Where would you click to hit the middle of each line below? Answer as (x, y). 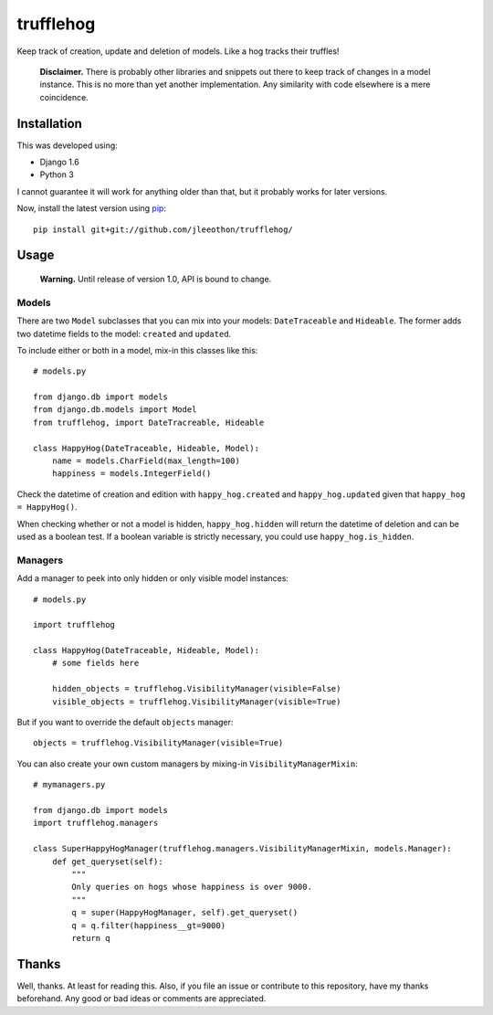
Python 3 (57, 174)
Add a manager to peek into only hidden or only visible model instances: (153, 578)
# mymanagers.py (69, 785)
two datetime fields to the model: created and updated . (124, 333)
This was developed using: (67, 145)
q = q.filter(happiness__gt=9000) (149, 925)
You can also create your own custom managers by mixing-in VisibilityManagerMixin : (187, 764)
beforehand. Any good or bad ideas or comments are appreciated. (142, 999)
